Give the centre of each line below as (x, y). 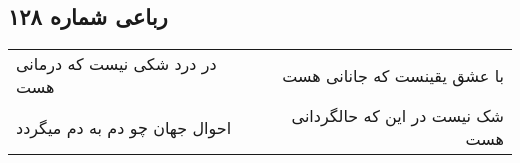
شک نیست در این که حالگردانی (397, 116)
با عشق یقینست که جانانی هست (393, 75)
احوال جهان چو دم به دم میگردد (124, 127)
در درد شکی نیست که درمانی (116, 64)
